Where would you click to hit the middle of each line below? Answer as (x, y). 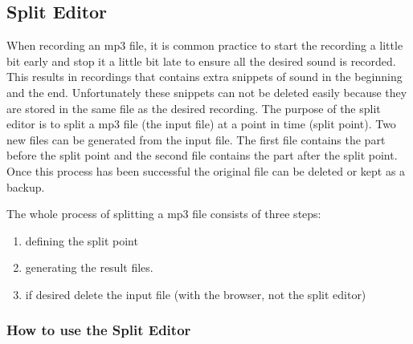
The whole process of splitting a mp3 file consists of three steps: (164, 214)
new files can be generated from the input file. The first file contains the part (196, 139)
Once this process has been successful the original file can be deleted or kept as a (206, 170)
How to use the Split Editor (99, 330)
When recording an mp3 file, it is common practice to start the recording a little (205, 45)
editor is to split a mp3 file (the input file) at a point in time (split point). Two (201, 124)
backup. (26, 186)
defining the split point (82, 240)
